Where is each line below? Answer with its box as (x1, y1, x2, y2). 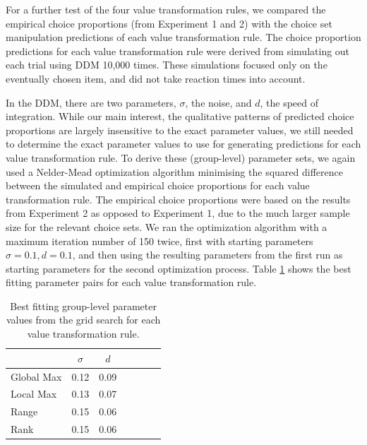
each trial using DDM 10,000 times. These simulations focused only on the (6, 57, 327, 72)
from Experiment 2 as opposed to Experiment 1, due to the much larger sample (6, 206, 350, 220)
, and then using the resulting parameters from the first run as (72, 247, 343, 262)
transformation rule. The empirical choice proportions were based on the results (6, 191, 351, 206)
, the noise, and (185, 95, 252, 109)
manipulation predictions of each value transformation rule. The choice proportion (6, 30, 361, 44)
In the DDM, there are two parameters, (6, 95, 176, 109)
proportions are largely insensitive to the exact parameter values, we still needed (6, 122, 354, 137)
